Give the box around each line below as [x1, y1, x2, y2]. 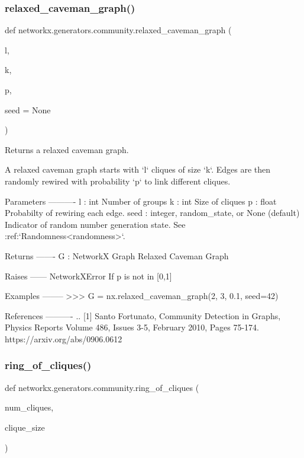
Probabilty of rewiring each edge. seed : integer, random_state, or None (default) [5, 206, 300, 219]
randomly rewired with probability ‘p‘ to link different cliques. [5, 174, 231, 187]
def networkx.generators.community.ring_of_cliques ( [5, 381, 199, 393]
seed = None [5, 103, 51, 116]
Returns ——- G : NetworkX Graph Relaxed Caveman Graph [5, 249, 229, 262]
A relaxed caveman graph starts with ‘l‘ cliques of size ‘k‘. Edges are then [5, 163, 271, 176]
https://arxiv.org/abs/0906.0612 [5, 332, 122, 345]
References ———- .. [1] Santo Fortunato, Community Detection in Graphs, [5, 309, 281, 322]
